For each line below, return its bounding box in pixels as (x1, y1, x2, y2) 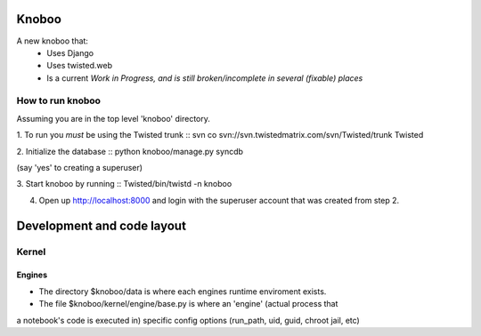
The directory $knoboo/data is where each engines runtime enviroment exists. (38, 285, 327, 297)
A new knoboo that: (16, 36, 89, 46)
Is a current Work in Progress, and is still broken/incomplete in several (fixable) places (46, 72, 363, 84)
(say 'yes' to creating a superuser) (16, 163, 143, 172)
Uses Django (46, 47, 94, 58)
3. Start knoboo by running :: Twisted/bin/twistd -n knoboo (16, 179, 232, 189)
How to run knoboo (16, 94, 102, 107)
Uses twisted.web (46, 60, 113, 71)
